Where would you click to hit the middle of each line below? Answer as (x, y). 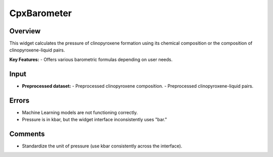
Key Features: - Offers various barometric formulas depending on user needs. (91, 59)
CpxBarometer (41, 13)
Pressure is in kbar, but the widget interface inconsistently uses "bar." (95, 120)
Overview (25, 31)
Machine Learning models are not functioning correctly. (80, 112)
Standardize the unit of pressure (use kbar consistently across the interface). (102, 146)
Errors (19, 100)
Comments (27, 134)
